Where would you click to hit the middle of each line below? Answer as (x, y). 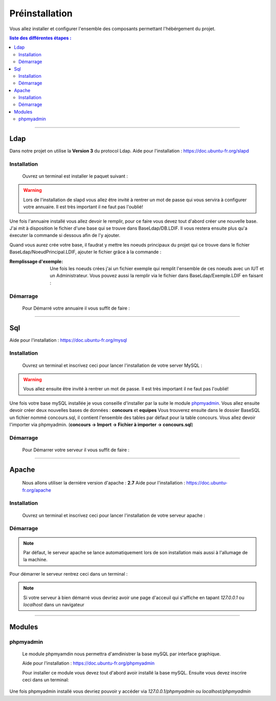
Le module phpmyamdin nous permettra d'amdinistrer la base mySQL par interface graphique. (121, 654)
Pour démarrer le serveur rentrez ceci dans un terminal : (68, 574)
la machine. (36, 560)
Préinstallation (41, 13)
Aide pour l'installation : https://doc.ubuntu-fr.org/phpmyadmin (88, 663)
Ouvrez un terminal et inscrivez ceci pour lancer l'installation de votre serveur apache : (114, 515)
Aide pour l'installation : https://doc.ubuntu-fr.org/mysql (68, 340)
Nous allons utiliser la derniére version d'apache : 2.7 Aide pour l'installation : (104, 483)
